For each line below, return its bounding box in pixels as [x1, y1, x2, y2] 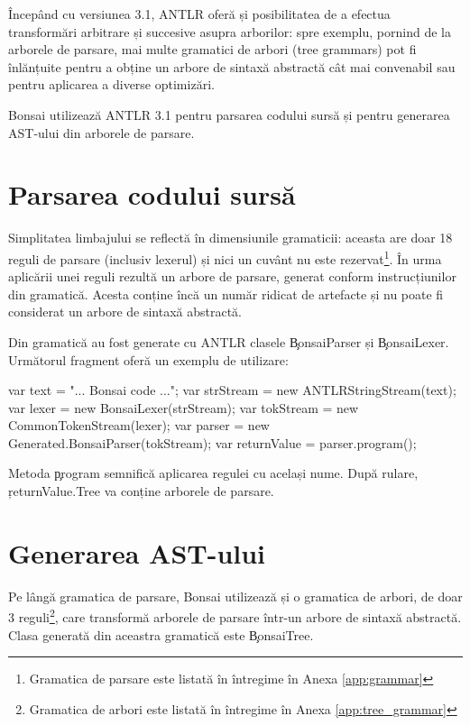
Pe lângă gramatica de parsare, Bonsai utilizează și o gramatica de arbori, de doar [8, 586, 463, 605]
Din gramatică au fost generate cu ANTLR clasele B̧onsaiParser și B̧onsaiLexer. [8, 332, 449, 351]
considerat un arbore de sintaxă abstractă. [8, 302, 243, 321]
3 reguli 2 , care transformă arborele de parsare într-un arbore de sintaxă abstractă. [8, 605, 462, 627]
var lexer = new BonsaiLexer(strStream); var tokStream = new [8, 398, 359, 417]
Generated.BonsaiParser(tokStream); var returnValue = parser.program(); [8, 433, 417, 452]
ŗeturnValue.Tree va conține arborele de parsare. [8, 482, 274, 500]
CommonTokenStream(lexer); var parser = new [8, 416, 270, 435]
